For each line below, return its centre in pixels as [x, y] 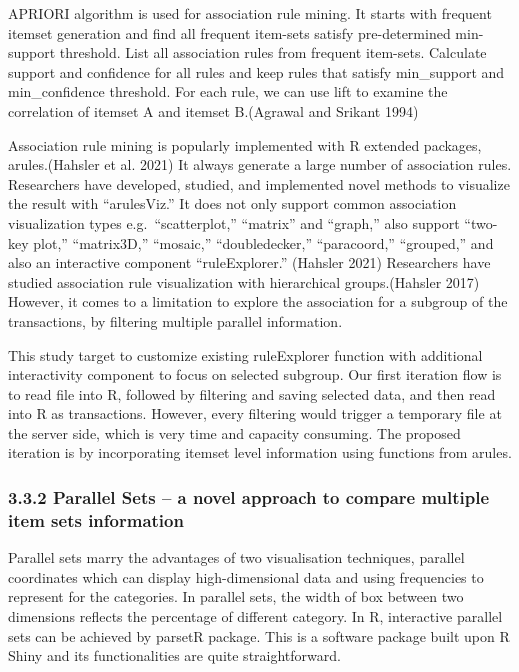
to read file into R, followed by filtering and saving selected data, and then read [252, 393]
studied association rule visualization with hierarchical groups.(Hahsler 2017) [244, 281]
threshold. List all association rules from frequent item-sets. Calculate [273, 52]
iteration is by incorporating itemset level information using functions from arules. [260, 452]
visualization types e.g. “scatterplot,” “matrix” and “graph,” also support [234, 222]
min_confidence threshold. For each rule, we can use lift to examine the [228, 91]
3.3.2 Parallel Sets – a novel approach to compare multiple [249, 496]
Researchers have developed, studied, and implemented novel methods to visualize [259, 183]
